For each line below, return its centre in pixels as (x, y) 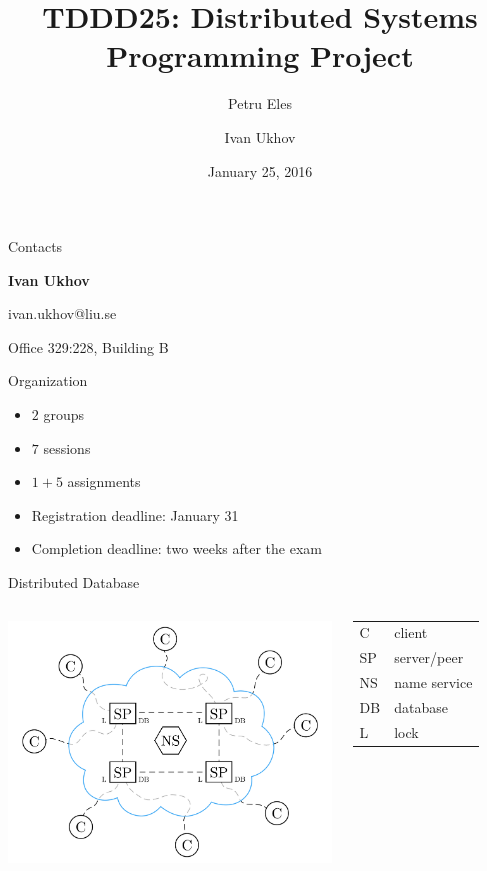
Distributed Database (74, 582)
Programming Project (260, 55)
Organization (48, 380)
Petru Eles (260, 103)
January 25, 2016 (260, 170)
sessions (67, 447)
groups (64, 414)
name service (433, 682)
